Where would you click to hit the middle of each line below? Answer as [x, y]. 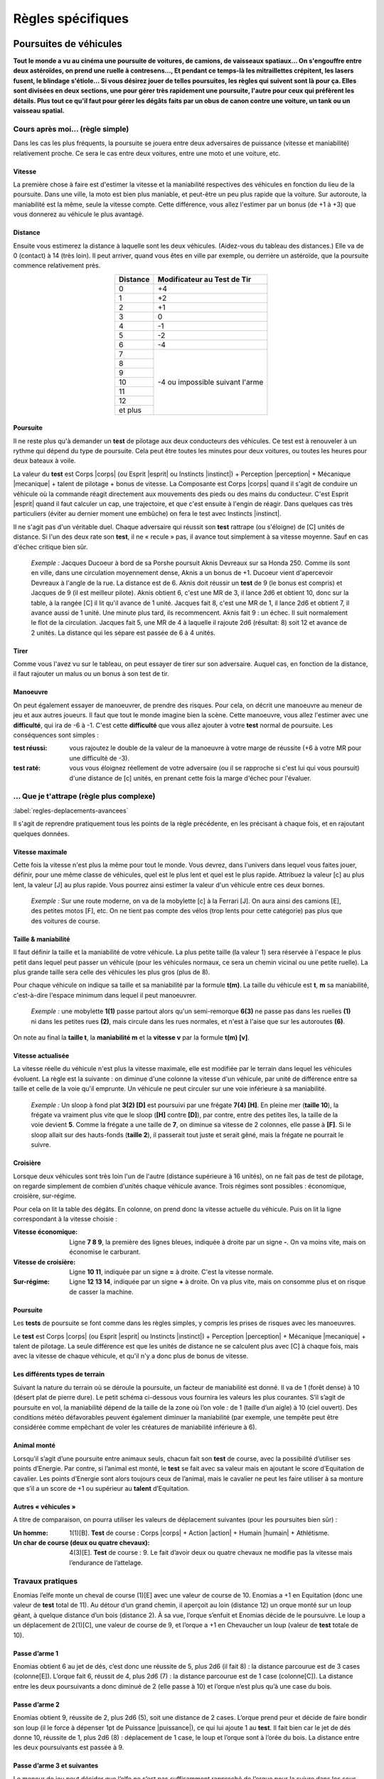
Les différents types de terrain [59, 1374]
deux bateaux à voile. [44, 461]
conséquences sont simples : [56, 735]
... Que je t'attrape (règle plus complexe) [84, 796]
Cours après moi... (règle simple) [71, 129]
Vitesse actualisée [41, 1056]
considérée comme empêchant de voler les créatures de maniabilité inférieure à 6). [135, 1427]
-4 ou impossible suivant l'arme [210, 382]
